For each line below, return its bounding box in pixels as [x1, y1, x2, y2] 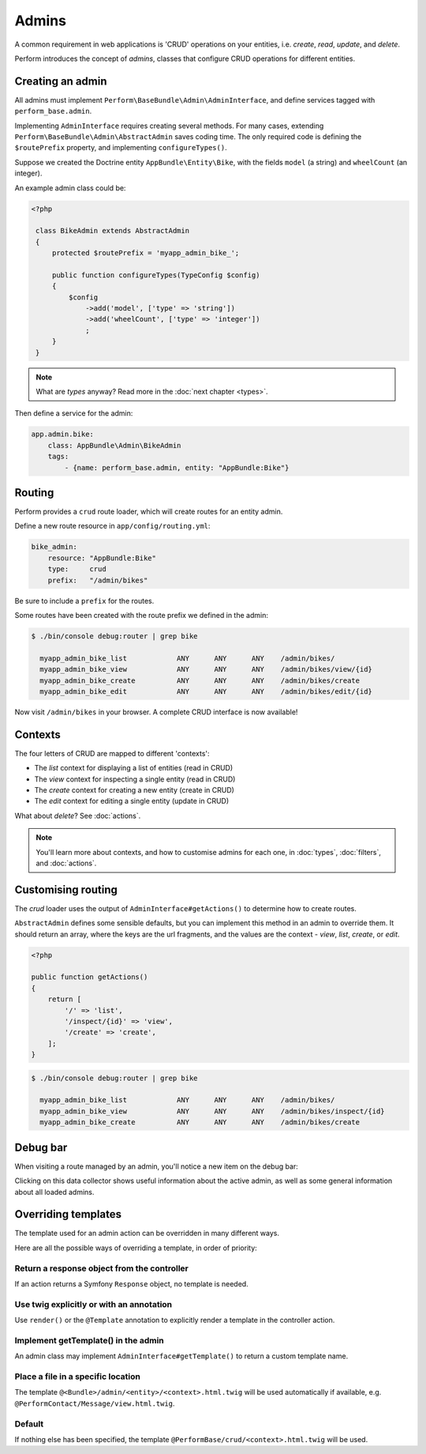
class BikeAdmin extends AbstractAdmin [35, 226, 189, 235]
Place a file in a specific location [14, 1371, 141, 1382]
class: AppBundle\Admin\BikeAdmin [47, 441, 181, 450]
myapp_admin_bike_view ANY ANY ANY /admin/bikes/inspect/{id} [39, 1106, 386, 1116]
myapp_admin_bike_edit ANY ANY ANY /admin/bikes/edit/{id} [39, 687, 372, 695]
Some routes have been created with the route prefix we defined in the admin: [14, 610, 268, 620]
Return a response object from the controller [14, 1263, 189, 1274]
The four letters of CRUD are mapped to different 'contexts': [14, 748, 210, 758]
